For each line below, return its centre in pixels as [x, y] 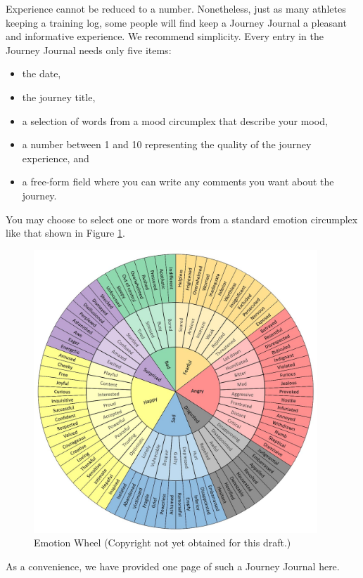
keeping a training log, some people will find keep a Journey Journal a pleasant [176, 22]
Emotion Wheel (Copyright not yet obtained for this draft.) [163, 543]
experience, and [56, 158]
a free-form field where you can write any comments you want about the [178, 182]
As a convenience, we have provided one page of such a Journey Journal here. [173, 566]
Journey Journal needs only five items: [89, 50]
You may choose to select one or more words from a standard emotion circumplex [182, 219]
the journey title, [59, 97]
